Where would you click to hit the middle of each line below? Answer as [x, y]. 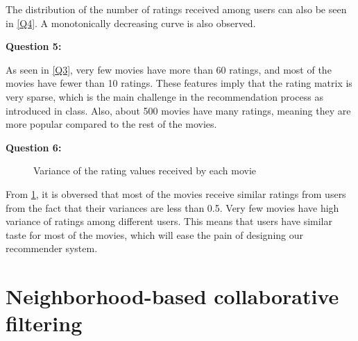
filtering [44, 323]
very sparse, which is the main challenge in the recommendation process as [164, 96]
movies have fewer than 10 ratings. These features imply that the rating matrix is [179, 83]
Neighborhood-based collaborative [172, 296]
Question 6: [34, 147]
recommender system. [52, 248]
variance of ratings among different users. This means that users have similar [169, 221]
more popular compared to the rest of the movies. [111, 124]
